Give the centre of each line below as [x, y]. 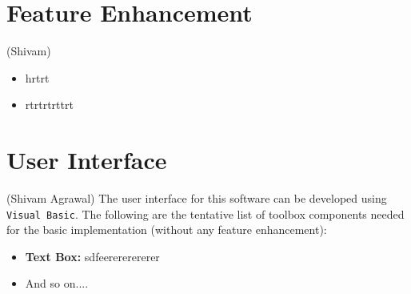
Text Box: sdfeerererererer [92, 256]
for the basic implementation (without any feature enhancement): [167, 230]
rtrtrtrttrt [49, 105]
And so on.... [57, 283]
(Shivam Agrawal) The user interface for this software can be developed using [197, 198]
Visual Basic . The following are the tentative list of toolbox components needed [205, 213]
